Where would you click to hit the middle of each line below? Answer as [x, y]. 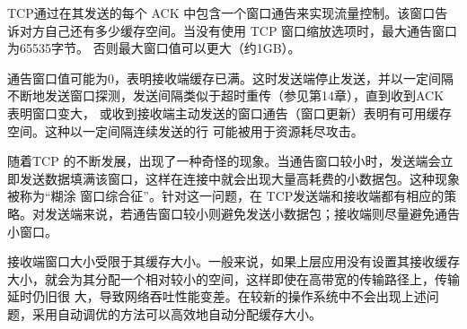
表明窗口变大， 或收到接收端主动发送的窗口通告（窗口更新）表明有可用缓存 [229, 113]
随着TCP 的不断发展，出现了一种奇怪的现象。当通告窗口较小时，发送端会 [224, 161]
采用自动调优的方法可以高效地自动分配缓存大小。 [176, 313]
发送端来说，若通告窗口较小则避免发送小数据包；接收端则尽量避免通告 [252, 213]
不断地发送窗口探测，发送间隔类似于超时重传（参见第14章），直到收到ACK [226, 95]
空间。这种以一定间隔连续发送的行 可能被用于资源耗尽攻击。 [185, 130]
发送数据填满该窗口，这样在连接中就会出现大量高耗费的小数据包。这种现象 [239, 178]
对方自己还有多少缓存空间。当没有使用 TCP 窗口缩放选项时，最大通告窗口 [238, 30]
